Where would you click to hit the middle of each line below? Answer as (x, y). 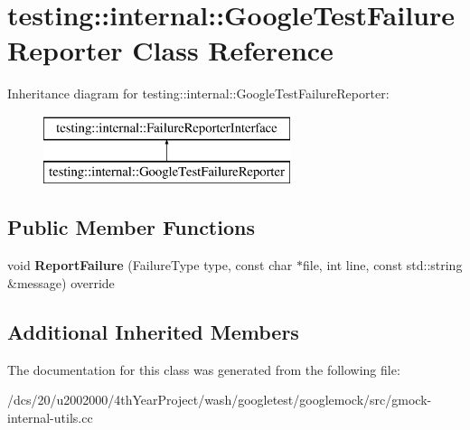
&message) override (61, 282)
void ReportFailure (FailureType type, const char (150, 265)
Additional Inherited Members (153, 331)
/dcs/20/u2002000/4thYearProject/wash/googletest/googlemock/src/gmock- (220, 400)
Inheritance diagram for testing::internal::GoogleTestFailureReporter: (198, 93)
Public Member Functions (131, 227)
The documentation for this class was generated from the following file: (204, 369)
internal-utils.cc (50, 417)
